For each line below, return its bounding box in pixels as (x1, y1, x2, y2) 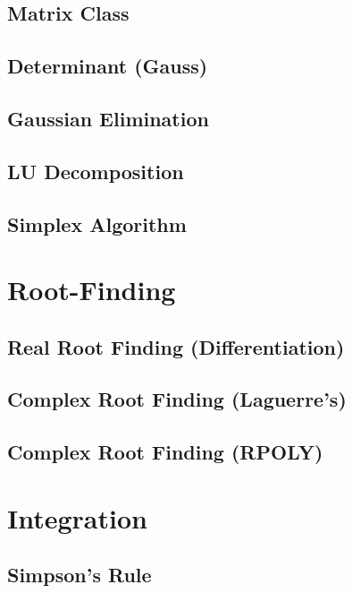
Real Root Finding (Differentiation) (7, 332, 345, 360)
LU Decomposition (7, 157, 184, 185)
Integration (7, 499, 147, 536)
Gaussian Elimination (7, 104, 209, 132)
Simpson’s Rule (7, 561, 152, 589)
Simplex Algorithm (7, 210, 187, 237)
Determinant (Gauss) (7, 52, 208, 80)
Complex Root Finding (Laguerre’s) (7, 385, 347, 413)
